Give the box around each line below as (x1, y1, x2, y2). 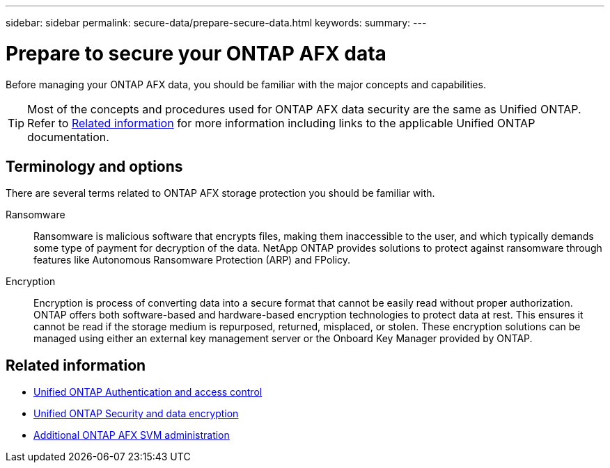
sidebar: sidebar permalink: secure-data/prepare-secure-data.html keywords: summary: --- (6, 17, 427, 29)
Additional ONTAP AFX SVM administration (33, 429, 230, 442)
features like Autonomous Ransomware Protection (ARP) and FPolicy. (33, 254, 351, 266)
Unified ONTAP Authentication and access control (33, 386, 263, 398)
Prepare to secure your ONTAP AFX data (6, 41, 386, 65)
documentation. (27, 129, 109, 144)
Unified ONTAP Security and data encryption (33, 408, 239, 420)
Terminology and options (6, 157, 183, 175)
